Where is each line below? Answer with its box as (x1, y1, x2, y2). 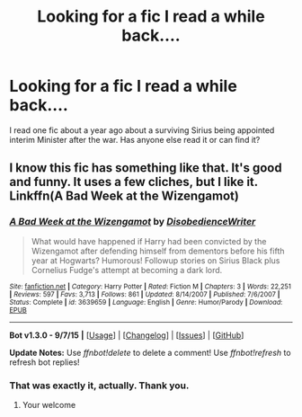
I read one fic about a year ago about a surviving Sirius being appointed (9, 124, 275, 136)
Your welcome (22, 399, 76, 410)
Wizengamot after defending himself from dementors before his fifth (31, 245, 285, 256)
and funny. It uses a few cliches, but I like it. (9, 174, 258, 190)
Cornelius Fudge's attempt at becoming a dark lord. (31, 264, 223, 275)
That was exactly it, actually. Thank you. (9, 379, 190, 392)
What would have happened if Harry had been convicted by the (31, 235, 267, 246)
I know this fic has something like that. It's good (9, 160, 282, 176)
